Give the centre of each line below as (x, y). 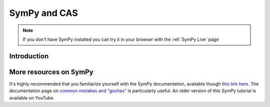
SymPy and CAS (44, 13)
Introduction (29, 56)
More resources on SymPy (51, 72)
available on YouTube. (32, 98)
